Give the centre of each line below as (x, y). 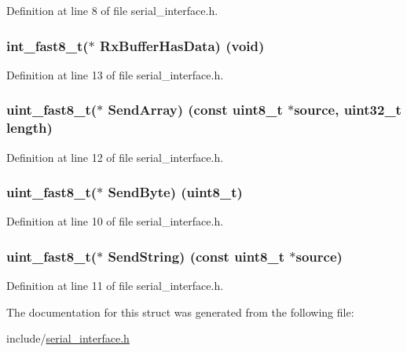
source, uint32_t (348, 110)
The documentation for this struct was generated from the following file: (180, 312)
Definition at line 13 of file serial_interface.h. (115, 74)
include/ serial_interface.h (68, 338)
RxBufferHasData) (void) (182, 45)
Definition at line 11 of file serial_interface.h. (115, 286)
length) (29, 128)
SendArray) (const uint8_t (195, 110)
